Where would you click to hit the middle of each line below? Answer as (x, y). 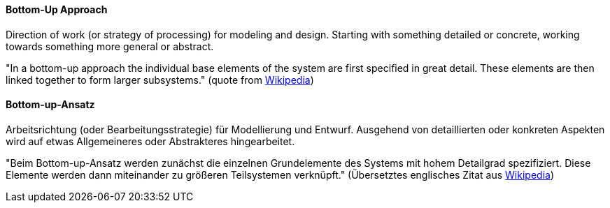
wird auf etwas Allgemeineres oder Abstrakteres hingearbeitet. (150, 141)
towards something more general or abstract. (110, 46)
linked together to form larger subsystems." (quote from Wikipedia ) (160, 80)
